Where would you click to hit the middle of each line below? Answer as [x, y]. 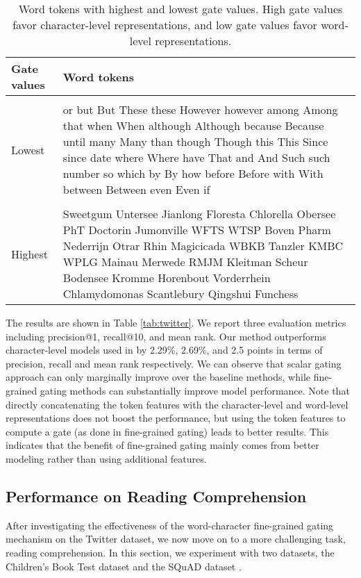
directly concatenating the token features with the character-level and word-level [177, 404]
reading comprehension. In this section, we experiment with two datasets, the [170, 552]
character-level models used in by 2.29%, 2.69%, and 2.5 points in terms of [164, 350]
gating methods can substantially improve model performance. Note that [195, 390]
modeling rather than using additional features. [106, 458]
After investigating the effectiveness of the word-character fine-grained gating [170, 525]
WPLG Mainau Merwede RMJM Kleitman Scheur [185, 262]
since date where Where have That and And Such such [196, 157]
